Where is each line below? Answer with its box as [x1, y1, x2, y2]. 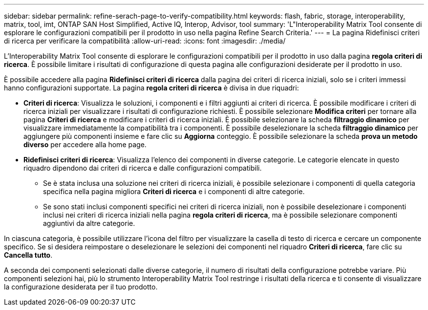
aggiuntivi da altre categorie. [43, 219, 135, 227]
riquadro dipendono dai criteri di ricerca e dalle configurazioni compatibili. [23, 164, 262, 172]
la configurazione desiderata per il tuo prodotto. [4, 283, 158, 291]
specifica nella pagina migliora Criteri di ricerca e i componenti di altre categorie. [43, 187, 305, 196]
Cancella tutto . [4, 251, 53, 259]
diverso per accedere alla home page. [23, 140, 147, 149]
